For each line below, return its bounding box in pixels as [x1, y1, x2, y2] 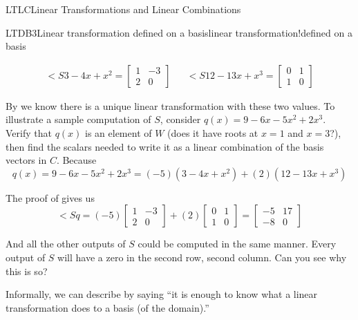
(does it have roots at [167, 126, 258, 140]
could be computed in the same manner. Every [138, 236, 337, 251]
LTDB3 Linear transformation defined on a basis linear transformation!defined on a [6, 25, 352, 39]
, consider [160, 112, 201, 126]
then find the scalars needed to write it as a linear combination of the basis [6, 139, 324, 153]
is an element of [85, 126, 152, 140]
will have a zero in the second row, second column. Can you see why [57, 250, 347, 264]
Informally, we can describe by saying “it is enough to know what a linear [6, 287, 318, 301]
